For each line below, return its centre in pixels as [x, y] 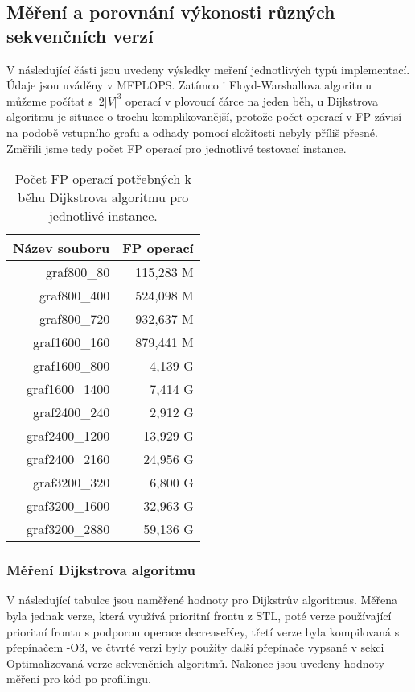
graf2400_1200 [68, 436]
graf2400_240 [72, 412]
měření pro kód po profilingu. [79, 679]
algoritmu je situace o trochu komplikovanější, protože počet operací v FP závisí [204, 116]
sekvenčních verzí [80, 35]
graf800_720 [75, 319]
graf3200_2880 [68, 529]
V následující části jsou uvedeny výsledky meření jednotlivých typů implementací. [208, 69]
